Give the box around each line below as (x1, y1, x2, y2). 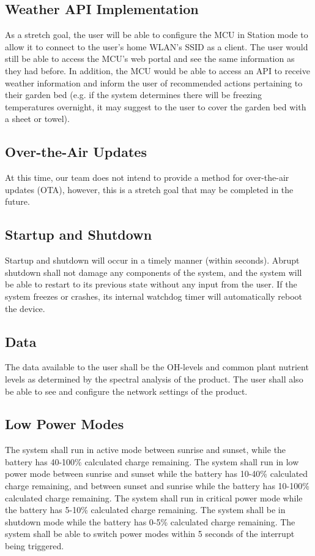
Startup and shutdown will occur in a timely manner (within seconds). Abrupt (5, 254, 300, 267)
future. (5, 195, 30, 208)
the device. (5, 302, 45, 314)
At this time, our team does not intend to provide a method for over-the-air (5, 171, 289, 184)
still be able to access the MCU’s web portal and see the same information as (5, 52, 295, 65)
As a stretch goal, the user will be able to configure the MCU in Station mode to (5, 28, 308, 41)
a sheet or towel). (5, 112, 70, 125)
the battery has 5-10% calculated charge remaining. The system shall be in (5, 503, 286, 516)
